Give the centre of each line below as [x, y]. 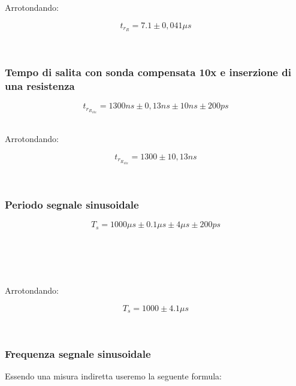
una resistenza [40, 85]
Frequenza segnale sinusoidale [78, 353]
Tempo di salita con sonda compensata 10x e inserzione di [148, 72]
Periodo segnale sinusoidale [72, 205]
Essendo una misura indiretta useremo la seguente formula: [114, 376]
